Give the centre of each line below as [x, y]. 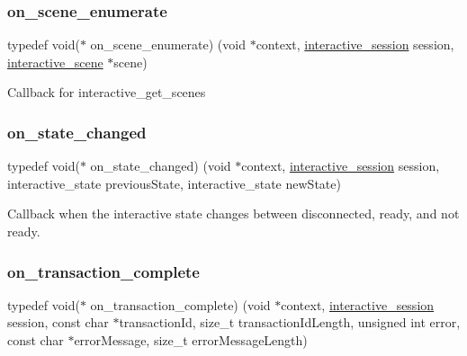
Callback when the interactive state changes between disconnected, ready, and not [233, 214]
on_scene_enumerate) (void [168, 44]
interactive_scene [55, 62]
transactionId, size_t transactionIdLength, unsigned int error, [290, 322]
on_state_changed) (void [161, 166]
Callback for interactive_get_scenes [107, 92]
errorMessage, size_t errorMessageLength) [191, 340]
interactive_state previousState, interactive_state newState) [174, 183]
